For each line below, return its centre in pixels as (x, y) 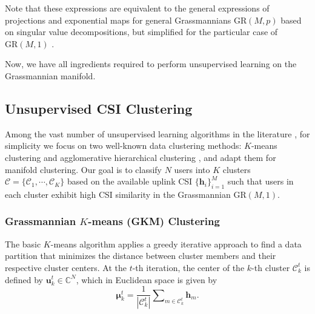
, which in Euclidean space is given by (147, 279)
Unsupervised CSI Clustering (99, 108)
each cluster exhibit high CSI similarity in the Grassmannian (118, 194)
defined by (24, 279)
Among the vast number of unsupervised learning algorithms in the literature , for (157, 133)
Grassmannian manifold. (50, 75)
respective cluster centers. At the (66, 267)
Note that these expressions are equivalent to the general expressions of (137, 8)
